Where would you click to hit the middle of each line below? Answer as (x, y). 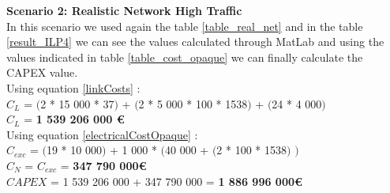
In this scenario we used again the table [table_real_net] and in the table (185, 26)
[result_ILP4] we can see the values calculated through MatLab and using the (195, 42)
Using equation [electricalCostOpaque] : (102, 134)
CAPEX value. (42, 72)
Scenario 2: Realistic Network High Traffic (124, 10)
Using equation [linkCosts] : (73, 87)
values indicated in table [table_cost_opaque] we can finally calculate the (185, 57)
